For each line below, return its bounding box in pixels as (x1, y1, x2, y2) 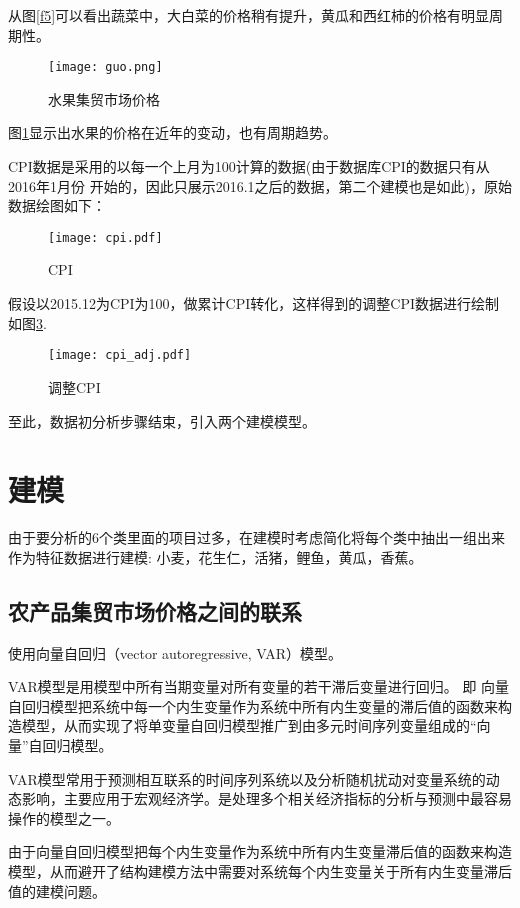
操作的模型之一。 (8, 807, 120, 828)
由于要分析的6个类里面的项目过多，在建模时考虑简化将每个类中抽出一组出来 (8, 527, 505, 548)
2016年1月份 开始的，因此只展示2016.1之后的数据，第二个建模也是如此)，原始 (8, 175, 512, 196)
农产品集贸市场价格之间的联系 (8, 595, 302, 626)
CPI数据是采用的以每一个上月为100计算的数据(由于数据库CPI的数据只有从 (8, 156, 490, 177)
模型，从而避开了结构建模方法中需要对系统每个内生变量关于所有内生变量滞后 (8, 860, 512, 881)
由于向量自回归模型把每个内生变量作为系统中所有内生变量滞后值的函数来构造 (8, 841, 512, 862)
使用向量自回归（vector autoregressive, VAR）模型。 (8, 642, 343, 663)
